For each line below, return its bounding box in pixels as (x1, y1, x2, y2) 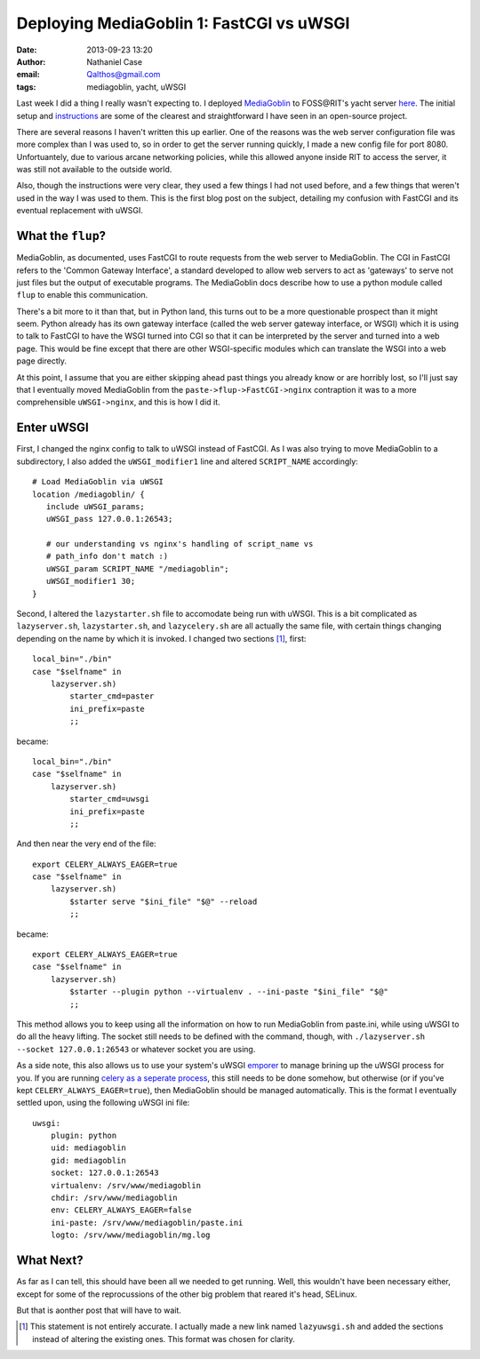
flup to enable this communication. (16, 290, 148, 300)
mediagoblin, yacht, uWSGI (86, 81, 187, 92)
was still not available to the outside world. (16, 164, 172, 175)
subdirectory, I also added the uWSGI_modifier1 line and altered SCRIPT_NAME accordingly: (16, 456, 359, 467)
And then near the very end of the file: (16, 838, 156, 849)
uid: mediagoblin (50, 1143, 126, 1153)
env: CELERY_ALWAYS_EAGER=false (50, 1205, 192, 1215)
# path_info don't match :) (45, 551, 169, 562)
